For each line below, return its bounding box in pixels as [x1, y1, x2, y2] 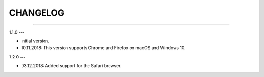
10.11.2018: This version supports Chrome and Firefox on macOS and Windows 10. [21, 45, 186, 51]
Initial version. [21, 38, 50, 44]
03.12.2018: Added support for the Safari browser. [21, 63, 122, 69]
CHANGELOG [9, 7, 65, 18]
